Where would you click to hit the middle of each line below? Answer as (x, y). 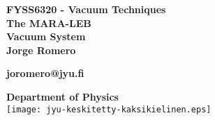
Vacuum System (46, 36)
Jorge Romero (41, 50)
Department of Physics (62, 96)
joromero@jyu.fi (45, 73)
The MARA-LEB (49, 23)
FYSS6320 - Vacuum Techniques (86, 9)
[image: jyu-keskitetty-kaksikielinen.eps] (109, 109)
